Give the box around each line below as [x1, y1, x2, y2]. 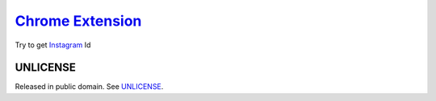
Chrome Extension [15, 12, 142, 30]
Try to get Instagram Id [15, 40, 91, 50]
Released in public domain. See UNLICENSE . [15, 82, 164, 91]
